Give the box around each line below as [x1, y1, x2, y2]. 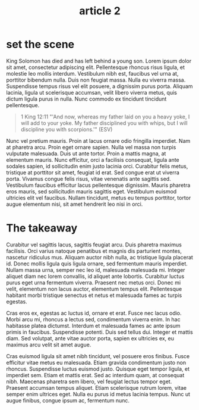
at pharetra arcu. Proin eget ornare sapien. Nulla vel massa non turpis [6, 143, 176, 151]
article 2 [79, 4, 121, 18]
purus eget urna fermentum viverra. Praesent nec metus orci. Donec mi [6, 278, 181, 286]
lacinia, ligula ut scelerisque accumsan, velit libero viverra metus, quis [6, 89, 177, 96]
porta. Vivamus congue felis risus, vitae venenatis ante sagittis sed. [6, 175, 171, 182]
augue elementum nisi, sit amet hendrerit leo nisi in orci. [6, 201, 143, 208]
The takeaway [6, 221, 78, 235]
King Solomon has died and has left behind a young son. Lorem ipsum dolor [6, 57, 192, 64]
